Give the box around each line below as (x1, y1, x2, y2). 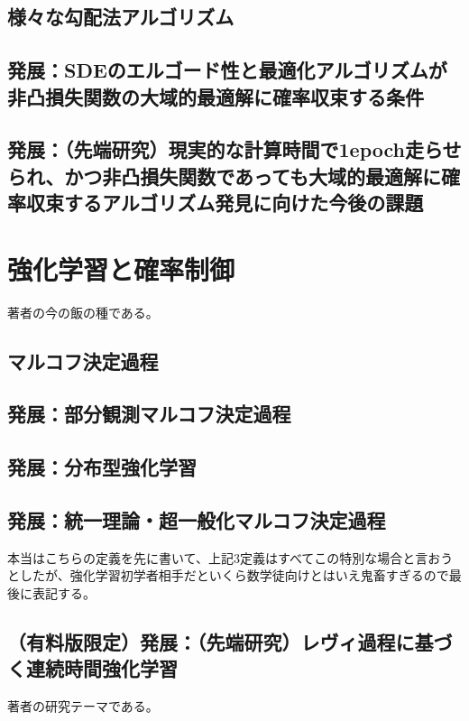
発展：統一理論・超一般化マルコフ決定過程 (7, 505, 386, 533)
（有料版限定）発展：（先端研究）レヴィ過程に (7, 627, 415, 655)
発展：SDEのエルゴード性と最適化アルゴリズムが (7, 56, 447, 84)
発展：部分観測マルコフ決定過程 (7, 400, 291, 428)
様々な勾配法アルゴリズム (7, 3, 234, 31)
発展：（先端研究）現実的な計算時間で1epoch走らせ (7, 135, 462, 163)
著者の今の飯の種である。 (7, 302, 159, 321)
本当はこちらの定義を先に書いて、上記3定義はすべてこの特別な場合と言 (7, 548, 428, 567)
